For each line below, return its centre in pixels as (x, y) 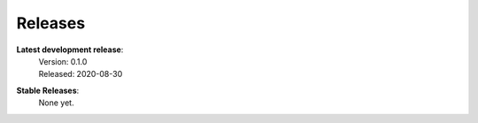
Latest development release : (70, 50)
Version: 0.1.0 (63, 61)
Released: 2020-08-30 (81, 74)
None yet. (56, 103)
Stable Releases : (48, 90)
